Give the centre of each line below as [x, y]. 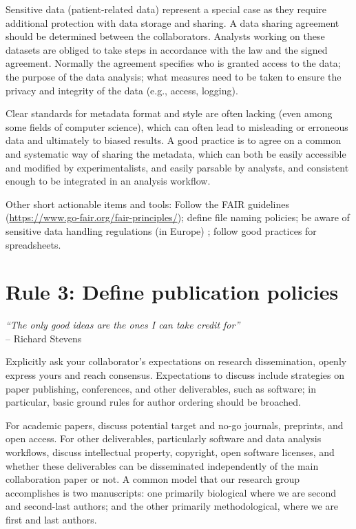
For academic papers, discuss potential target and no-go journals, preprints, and [175, 425]
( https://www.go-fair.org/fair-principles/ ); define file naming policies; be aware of [178, 217]
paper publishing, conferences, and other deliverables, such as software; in [161, 388]
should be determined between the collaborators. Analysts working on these [165, 36]
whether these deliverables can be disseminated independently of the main [162, 465]
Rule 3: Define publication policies [172, 292]
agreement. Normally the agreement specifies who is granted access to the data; [173, 63]
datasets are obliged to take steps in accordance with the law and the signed [167, 49]
